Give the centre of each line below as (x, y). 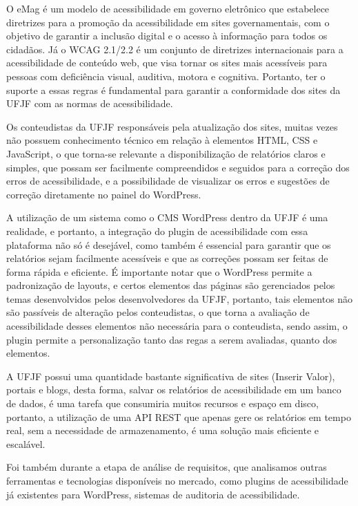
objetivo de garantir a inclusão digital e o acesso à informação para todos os (167, 36)
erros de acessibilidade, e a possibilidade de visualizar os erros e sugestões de (168, 181)
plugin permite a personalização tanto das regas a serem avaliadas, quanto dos (172, 339)
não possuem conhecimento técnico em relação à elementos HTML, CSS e (162, 140)
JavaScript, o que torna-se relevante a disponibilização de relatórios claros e (166, 153)
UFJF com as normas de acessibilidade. (90, 103)
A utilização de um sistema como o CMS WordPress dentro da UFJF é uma (167, 217)
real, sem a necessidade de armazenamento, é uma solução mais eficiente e (163, 430)
